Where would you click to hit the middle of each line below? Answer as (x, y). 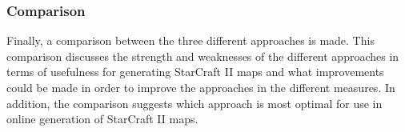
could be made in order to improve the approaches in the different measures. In (201, 87)
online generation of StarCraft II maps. (102, 119)
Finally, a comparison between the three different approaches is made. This (190, 40)
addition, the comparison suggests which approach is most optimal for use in (194, 103)
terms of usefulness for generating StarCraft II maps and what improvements (195, 72)
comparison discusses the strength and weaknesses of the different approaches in (203, 56)
